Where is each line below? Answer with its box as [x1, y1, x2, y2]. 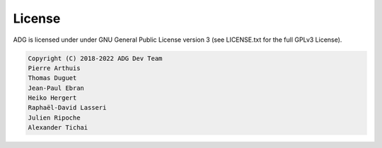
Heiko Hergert [28, 94, 77, 102]
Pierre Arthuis [28, 64, 81, 72]
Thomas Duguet [28, 74, 77, 82]
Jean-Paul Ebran [28, 84, 85, 92]
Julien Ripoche [28, 113, 81, 122]
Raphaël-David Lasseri [28, 103, 107, 112]
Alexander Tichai [28, 124, 88, 132]
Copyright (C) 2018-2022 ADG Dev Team [28, 54, 163, 62]
